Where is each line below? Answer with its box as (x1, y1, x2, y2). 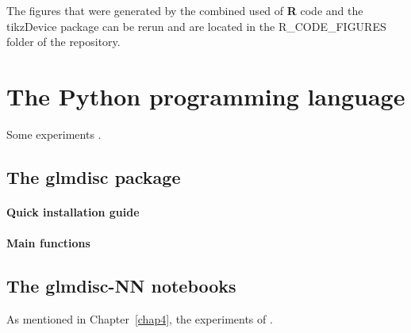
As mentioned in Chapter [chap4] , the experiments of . (6, 310, 273, 327)
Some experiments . (6, 125, 102, 142)
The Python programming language (6, 79, 405, 112)
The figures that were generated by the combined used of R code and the (6, 2, 363, 18)
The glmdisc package (6, 164, 181, 189)
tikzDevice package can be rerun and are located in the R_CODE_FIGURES (6, 17, 386, 34)
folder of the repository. (6, 33, 121, 50)
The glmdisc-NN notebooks (6, 274, 236, 298)
